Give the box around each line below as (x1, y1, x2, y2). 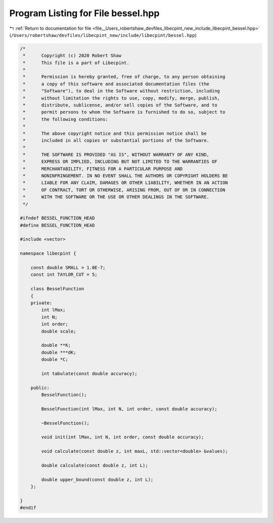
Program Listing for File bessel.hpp (9, 8, 160, 19)
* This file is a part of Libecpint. (23, 60, 130, 66)
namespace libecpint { (20, 250, 76, 256)
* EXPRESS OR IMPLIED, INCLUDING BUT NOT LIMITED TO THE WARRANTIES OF (23, 159, 217, 165)
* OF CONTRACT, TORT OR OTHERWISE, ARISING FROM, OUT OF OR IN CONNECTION (23, 187, 225, 193)
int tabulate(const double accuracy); (41, 371, 138, 376)
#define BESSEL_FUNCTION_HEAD (20, 222, 95, 228)
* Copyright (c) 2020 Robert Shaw (23, 53, 121, 59)
